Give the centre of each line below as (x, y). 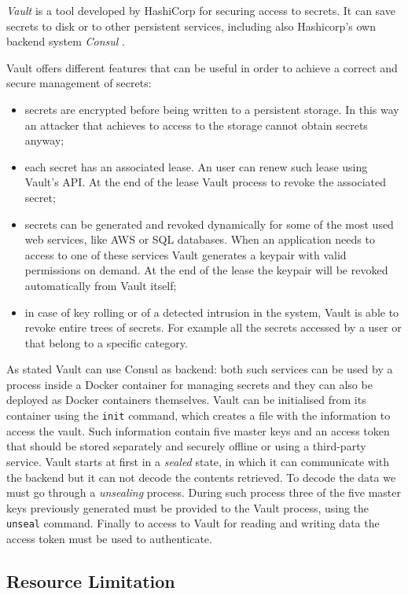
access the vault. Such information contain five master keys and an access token (198, 430)
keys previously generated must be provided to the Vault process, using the (188, 507)
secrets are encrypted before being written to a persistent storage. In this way (212, 109)
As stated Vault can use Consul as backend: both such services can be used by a (200, 369)
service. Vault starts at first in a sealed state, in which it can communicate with (198, 461)
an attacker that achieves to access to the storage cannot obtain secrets (196, 125)
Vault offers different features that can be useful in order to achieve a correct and (202, 67)
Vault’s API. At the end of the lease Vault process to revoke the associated (205, 182)
